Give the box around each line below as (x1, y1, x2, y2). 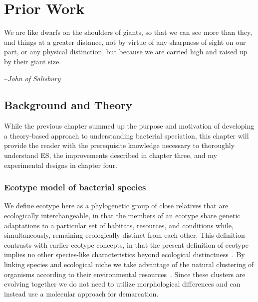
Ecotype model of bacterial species (4, 181, 146, 193)
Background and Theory (4, 97, 132, 113)
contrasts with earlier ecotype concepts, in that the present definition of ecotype (4, 239, 249, 250)
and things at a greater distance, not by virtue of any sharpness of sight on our (4, 36, 246, 47)
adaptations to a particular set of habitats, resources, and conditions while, (4, 220, 234, 230)
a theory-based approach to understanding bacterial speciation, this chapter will (4, 130, 249, 141)
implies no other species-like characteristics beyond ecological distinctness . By (4, 249, 245, 260)
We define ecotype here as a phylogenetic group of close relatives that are (4, 200, 229, 211)
